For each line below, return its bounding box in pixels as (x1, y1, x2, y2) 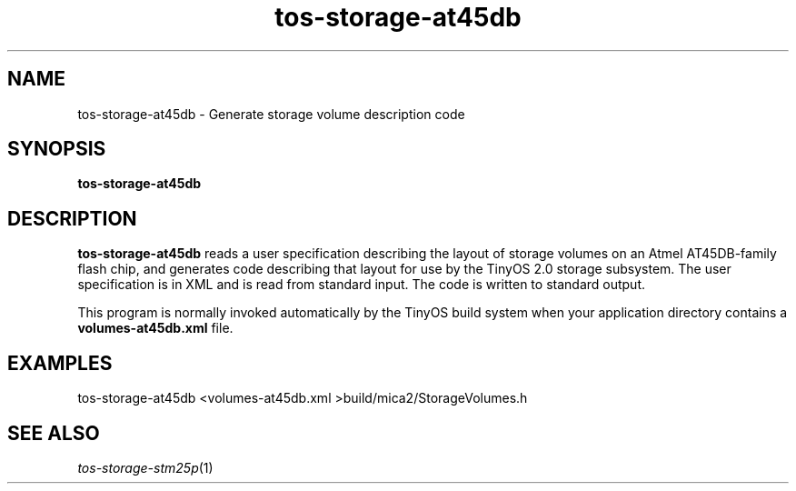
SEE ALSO (7, 421, 100, 445)
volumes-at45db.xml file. (77, 320, 234, 336)
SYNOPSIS (7, 137, 106, 161)
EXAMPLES (7, 351, 113, 375)
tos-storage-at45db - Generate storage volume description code (77, 105, 465, 122)
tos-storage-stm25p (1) (77, 459, 214, 476)
